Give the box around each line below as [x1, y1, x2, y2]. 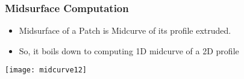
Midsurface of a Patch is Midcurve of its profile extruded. [19, 24, 231, 37]
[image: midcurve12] [5, 66, 87, 75]
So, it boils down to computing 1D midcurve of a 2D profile [19, 44, 239, 57]
